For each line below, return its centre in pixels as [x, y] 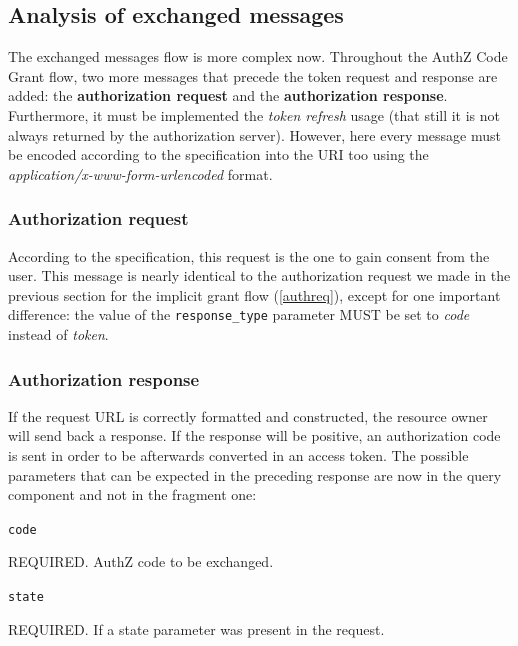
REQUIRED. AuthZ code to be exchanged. [141, 561]
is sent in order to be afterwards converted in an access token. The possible [238, 455]
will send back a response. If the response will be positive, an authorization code [254, 435]
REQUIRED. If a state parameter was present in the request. [196, 628]
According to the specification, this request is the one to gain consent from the [249, 255]
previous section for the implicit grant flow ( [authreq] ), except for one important [254, 294]
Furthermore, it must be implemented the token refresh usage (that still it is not [254, 114]
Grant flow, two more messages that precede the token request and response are [253, 75]
